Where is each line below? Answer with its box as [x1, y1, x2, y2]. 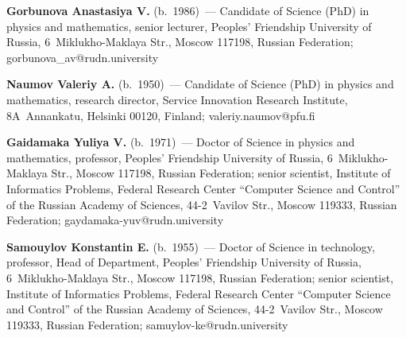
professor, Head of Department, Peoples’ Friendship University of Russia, [6, 254, 362, 270]
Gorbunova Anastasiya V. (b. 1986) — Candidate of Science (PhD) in [6, 2, 369, 18]
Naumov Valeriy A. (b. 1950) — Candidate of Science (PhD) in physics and [6, 76, 394, 92]
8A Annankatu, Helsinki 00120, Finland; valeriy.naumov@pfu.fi [6, 107, 315, 123]
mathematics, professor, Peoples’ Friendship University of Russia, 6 [6, 149, 333, 165]
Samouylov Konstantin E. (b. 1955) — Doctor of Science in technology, [6, 238, 375, 254]
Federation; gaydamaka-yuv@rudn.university [6, 212, 224, 228]
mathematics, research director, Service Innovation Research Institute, [6, 91, 348, 107]
